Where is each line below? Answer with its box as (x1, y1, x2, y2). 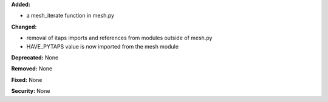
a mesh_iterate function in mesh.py (26, 12, 115, 19)
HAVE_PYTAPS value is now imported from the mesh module (26, 42, 179, 50)
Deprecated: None (11, 53, 59, 61)
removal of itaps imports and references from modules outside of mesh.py (26, 34, 213, 42)
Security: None (11, 87, 50, 95)
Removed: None (11, 65, 53, 72)
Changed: (11, 23, 37, 30)
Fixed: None (11, 76, 43, 83)
